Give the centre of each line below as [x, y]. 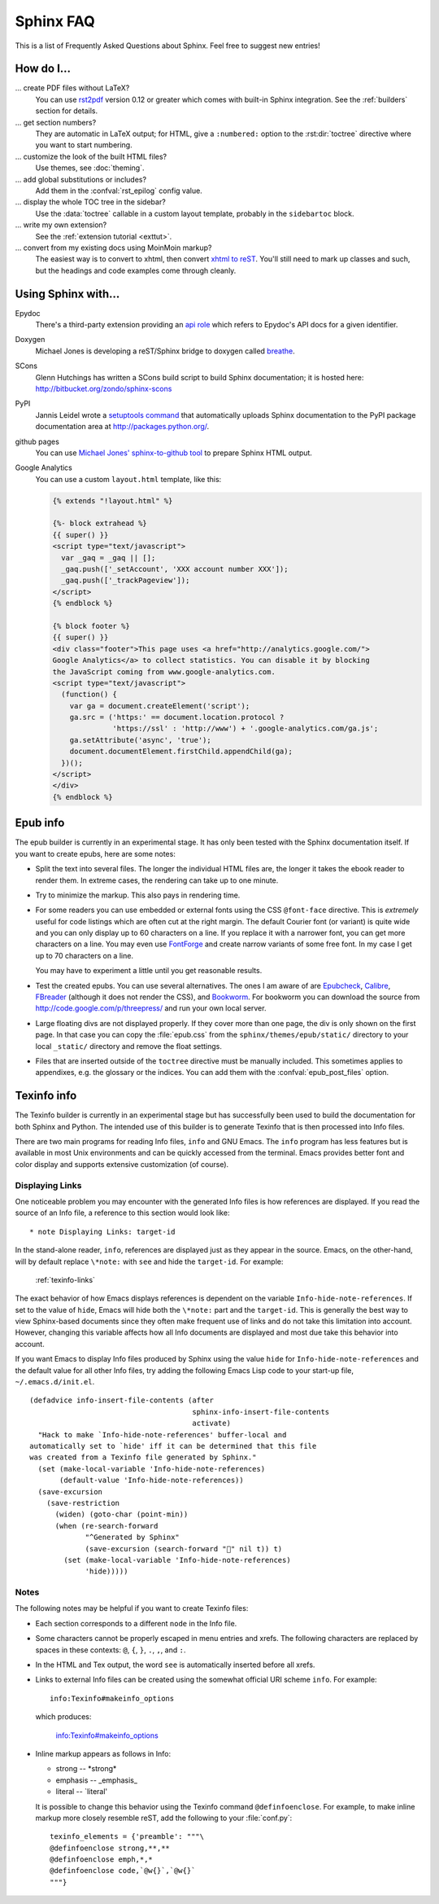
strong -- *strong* [86, 1769]
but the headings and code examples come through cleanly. [136, 270]
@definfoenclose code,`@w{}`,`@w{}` [123, 1871]
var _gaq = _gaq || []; [109, 557]
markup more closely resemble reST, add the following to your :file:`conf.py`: [164, 1818]
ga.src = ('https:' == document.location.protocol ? [177, 717]
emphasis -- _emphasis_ [97, 1780]
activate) [212, 1424]
